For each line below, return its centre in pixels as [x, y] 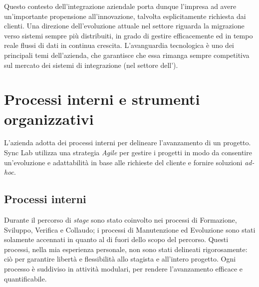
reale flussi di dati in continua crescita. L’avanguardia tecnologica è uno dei [119, 45]
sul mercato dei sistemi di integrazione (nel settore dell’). [91, 65]
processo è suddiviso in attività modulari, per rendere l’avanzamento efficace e [124, 269]
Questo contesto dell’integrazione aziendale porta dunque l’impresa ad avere [120, 6]
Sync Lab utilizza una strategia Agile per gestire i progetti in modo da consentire [128, 152]
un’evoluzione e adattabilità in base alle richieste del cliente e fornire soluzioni [123, 162]
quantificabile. [25, 278]
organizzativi [49, 119]
